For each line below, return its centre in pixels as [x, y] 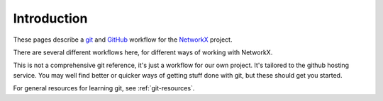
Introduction [50, 18]
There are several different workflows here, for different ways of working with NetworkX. [143, 52]
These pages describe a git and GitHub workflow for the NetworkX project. [123, 40]
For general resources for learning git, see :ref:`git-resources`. [104, 88]
